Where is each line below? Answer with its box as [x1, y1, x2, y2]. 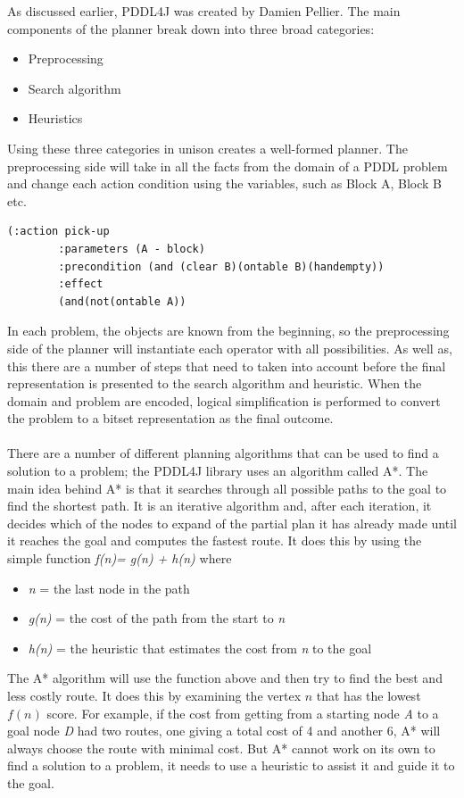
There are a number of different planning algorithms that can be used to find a [7, 444, 439, 462]
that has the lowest [316, 686, 421, 704]
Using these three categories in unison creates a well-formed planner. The [7, 138, 408, 157]
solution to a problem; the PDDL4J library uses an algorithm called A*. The [7, 461, 428, 480]
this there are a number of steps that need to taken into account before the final [7, 356, 446, 375]
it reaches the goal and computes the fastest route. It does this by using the [7, 531, 422, 550]
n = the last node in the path [28, 578, 190, 597]
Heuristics [28, 109, 83, 128]
